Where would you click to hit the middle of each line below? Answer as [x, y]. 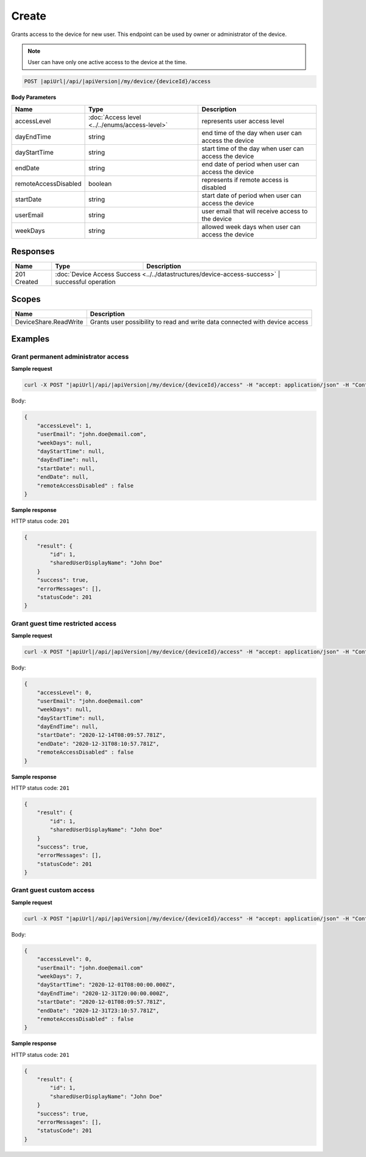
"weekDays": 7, [59, 976]
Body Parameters [34, 97]
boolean [100, 183]
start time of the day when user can [253, 148]
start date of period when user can [252, 195]
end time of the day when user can [252, 133]
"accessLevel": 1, [64, 425]
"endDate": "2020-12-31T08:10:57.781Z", [98, 743]
